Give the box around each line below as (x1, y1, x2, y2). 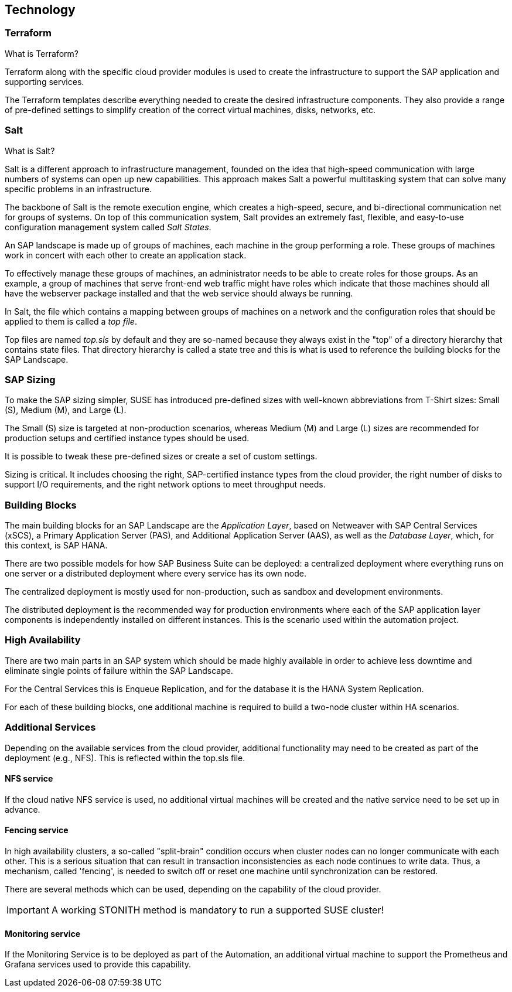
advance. (5, 804, 40, 814)
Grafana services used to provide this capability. (5, 959, 192, 970)
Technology (5, 2, 76, 17)
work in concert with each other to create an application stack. (5, 250, 247, 260)
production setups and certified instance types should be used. (5, 433, 250, 444)
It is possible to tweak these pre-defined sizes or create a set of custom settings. (5, 451, 318, 462)
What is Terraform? (5, 48, 78, 59)
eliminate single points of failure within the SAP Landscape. (5, 665, 233, 676)
